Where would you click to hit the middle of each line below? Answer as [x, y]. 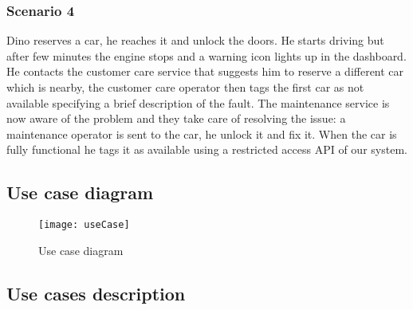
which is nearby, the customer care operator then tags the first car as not [185, 87]
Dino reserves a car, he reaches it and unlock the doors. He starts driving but [195, 40]
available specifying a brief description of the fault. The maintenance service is [198, 102]
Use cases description [96, 293]
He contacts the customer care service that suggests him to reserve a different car [205, 71]
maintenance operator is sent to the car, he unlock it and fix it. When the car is [202, 133]
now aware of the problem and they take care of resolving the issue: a [176, 118]
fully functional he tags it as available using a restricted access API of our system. [207, 149]
